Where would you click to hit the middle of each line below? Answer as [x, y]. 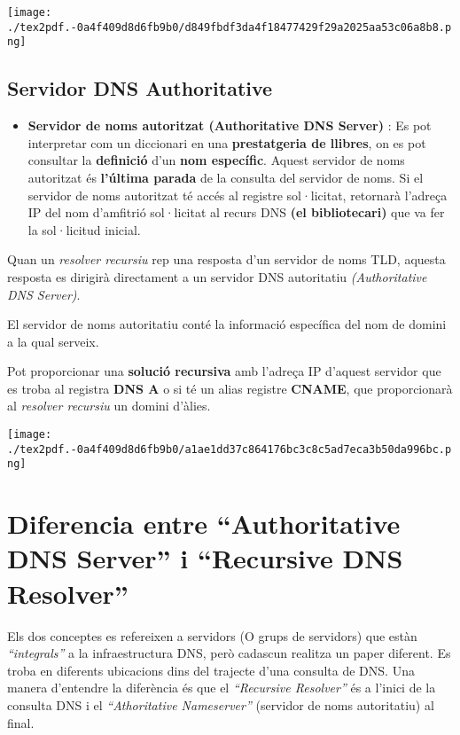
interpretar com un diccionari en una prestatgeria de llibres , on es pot [227, 142]
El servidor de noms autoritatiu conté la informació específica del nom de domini [227, 324]
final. [21, 722]
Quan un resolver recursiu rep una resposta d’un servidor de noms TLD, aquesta [226, 259]
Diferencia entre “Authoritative [204, 524]
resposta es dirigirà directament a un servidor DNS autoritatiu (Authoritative [217, 276]
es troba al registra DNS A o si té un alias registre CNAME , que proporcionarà [230, 388]
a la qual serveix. [53, 341]
